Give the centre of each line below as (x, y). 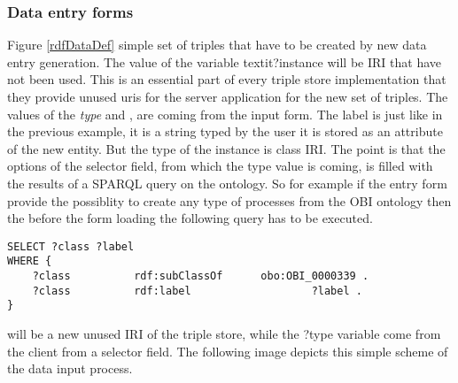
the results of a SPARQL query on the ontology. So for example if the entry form (227, 183)
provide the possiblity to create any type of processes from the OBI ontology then (229, 200)
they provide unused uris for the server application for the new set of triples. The (228, 96)
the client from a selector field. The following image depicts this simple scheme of (228, 351)
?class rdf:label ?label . (197, 291)
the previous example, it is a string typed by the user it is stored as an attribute (225, 131)
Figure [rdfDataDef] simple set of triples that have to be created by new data (217, 45)
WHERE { (30, 261)
